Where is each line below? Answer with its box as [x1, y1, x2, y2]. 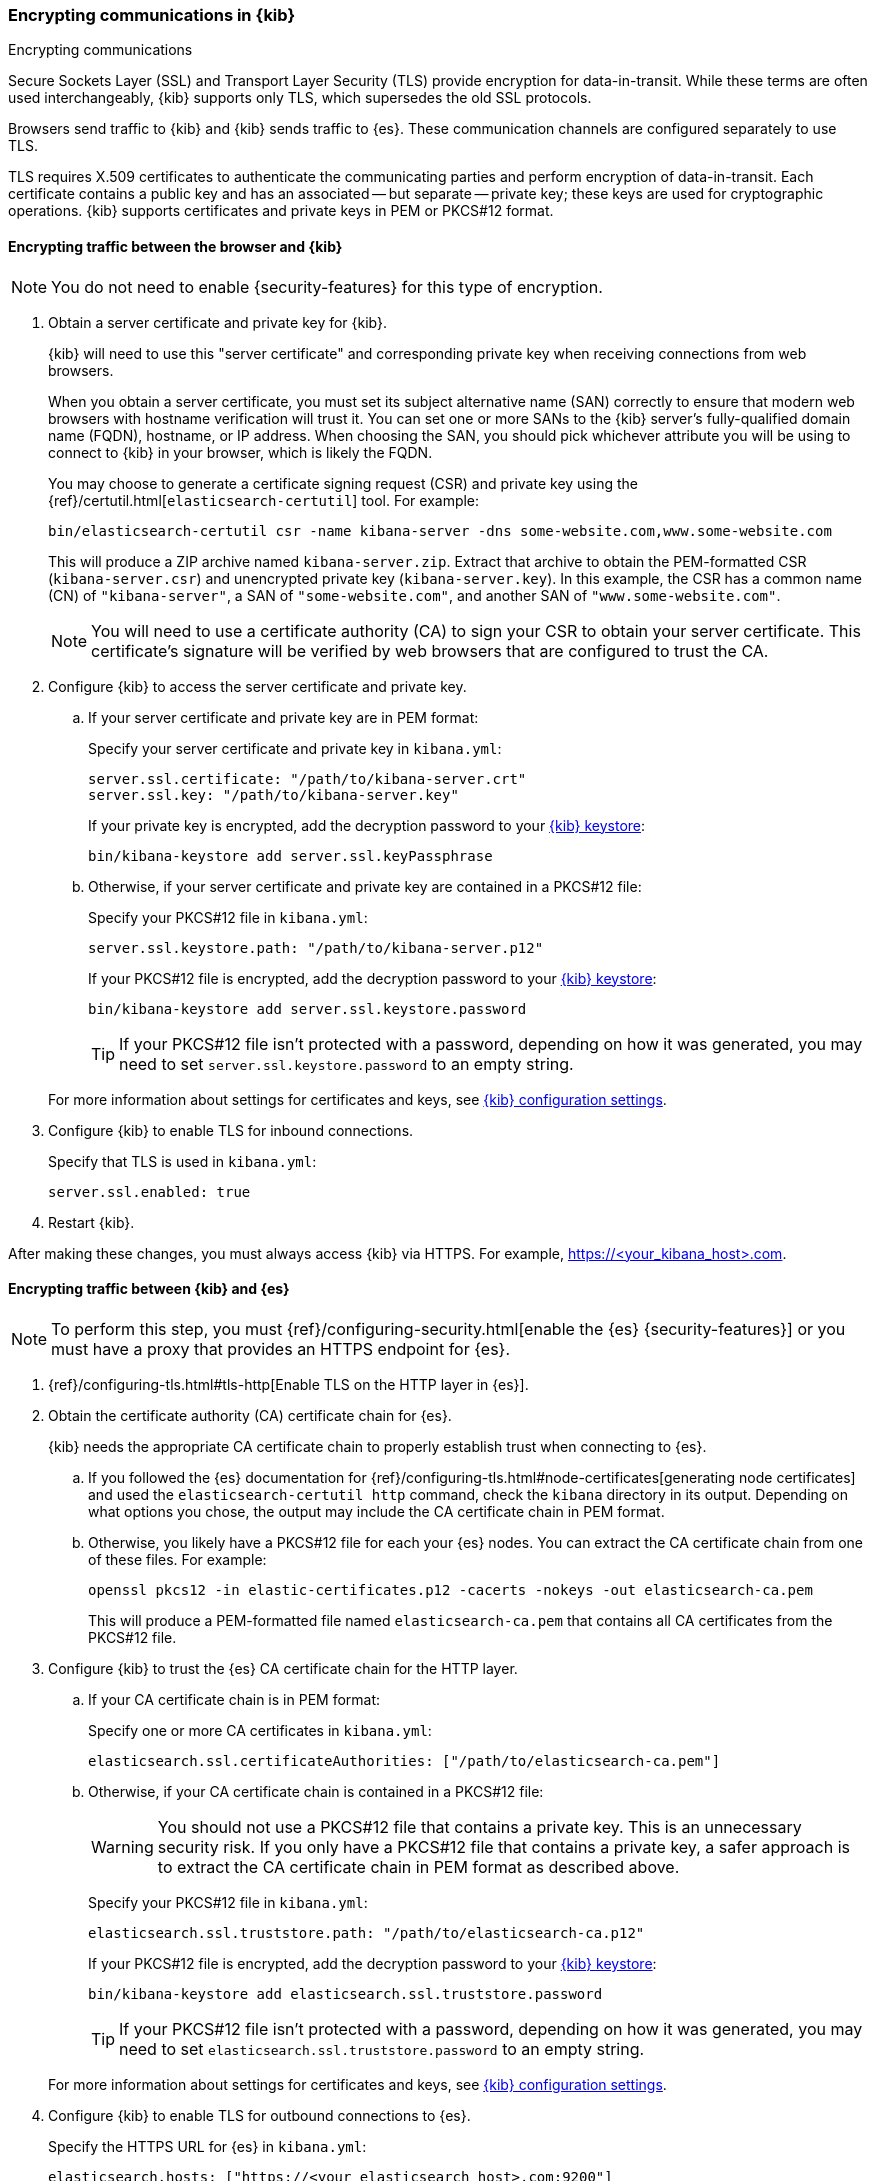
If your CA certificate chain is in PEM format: [88, 1690, 381, 1708]
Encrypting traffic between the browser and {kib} [8, 237, 343, 255]
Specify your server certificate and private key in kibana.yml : [88, 739, 502, 757]
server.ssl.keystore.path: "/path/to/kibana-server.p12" [88, 939, 544, 956]
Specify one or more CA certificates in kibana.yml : [88, 1721, 432, 1739]
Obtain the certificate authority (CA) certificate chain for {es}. [48, 1406, 452, 1424]
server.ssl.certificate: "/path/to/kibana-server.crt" [88, 770, 527, 787]
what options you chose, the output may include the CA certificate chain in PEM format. [88, 1502, 665, 1520]
